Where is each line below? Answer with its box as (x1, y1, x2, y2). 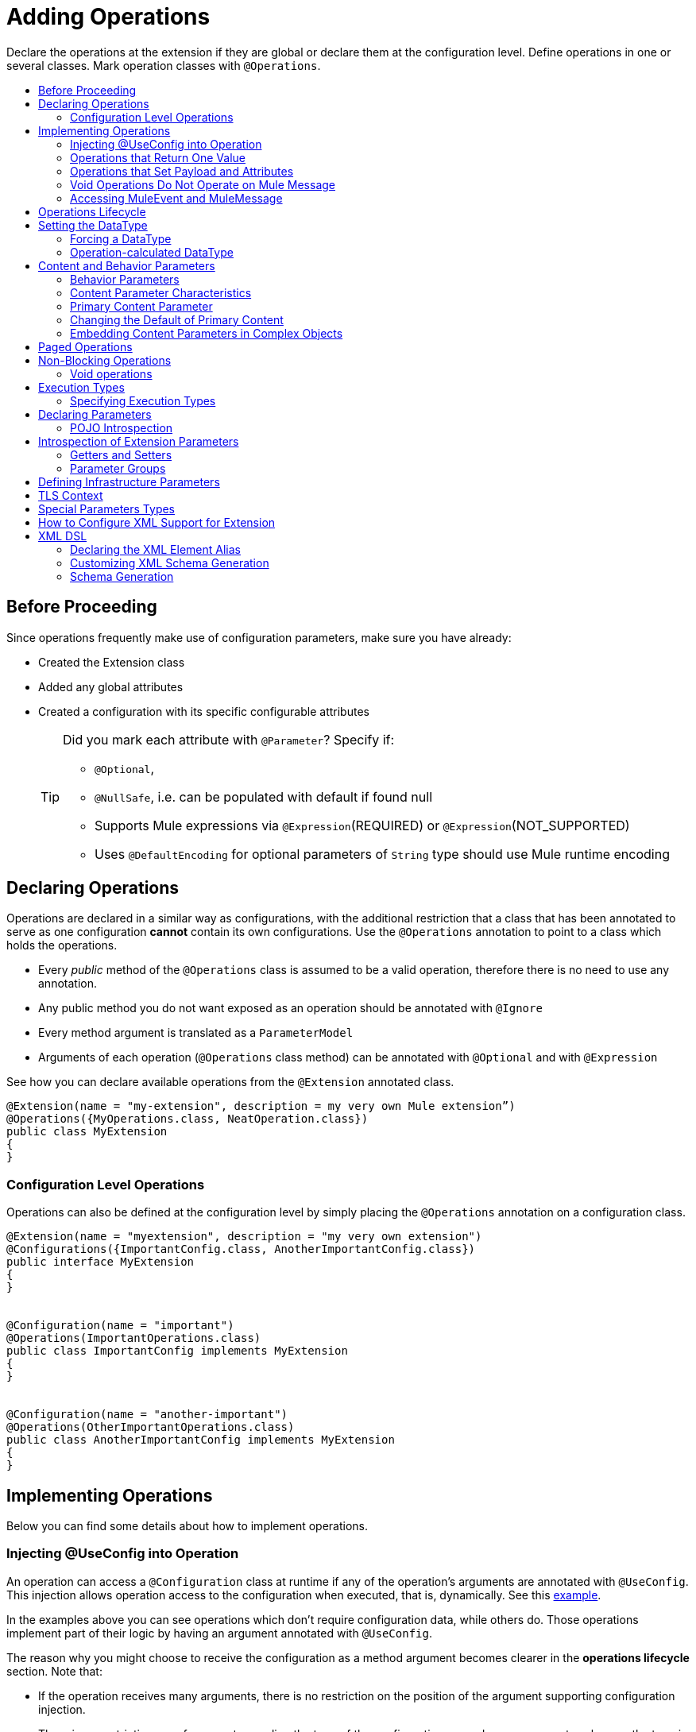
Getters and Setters (70, 447, 172, 462)
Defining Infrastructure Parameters (38, 474, 220, 489)
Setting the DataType (38, 218, 148, 232)
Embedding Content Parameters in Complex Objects (70, 326, 343, 340)
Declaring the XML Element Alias (70, 542, 241, 556)
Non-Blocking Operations (38, 353, 172, 367)
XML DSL (38, 528, 87, 543)
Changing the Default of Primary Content (70, 312, 284, 327)
